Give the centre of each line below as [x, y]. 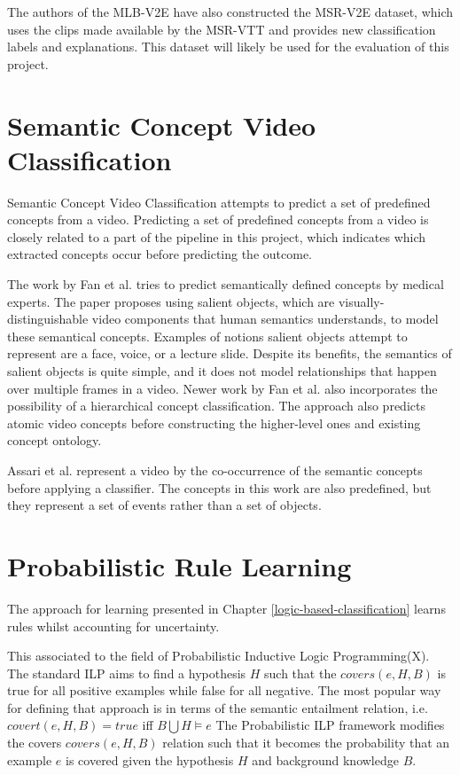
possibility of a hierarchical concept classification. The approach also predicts [216, 406]
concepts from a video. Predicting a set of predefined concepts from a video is [218, 219]
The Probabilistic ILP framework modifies [330, 725]
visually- [361, 301]
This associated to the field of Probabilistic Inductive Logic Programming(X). [218, 656]
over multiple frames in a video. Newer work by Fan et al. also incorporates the [222, 388]
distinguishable [48, 319]
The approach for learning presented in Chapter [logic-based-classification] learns [226, 608]
